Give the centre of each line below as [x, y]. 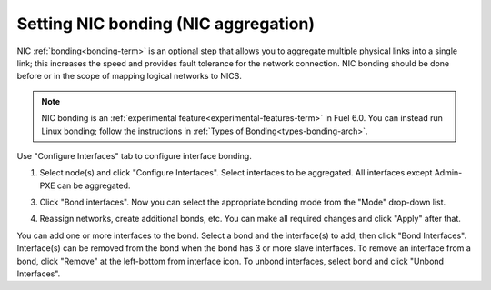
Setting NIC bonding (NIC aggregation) [166, 24]
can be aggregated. [94, 185]
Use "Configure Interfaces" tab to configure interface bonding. [134, 155]
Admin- [448, 173]
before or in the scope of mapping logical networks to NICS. [130, 76]
